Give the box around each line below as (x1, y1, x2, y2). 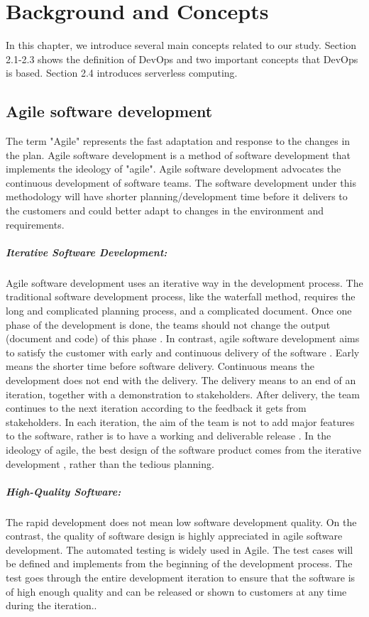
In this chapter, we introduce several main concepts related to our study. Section (6, 38, 356, 53)
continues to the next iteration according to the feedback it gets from (6, 400, 307, 415)
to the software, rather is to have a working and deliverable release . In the (6, 428, 331, 443)
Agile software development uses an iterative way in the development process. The (6, 275, 363, 290)
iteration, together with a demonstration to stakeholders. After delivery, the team (6, 386, 360, 401)
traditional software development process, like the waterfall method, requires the (6, 289, 356, 304)
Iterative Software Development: (6, 244, 167, 259)
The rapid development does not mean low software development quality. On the (6, 514, 357, 529)
